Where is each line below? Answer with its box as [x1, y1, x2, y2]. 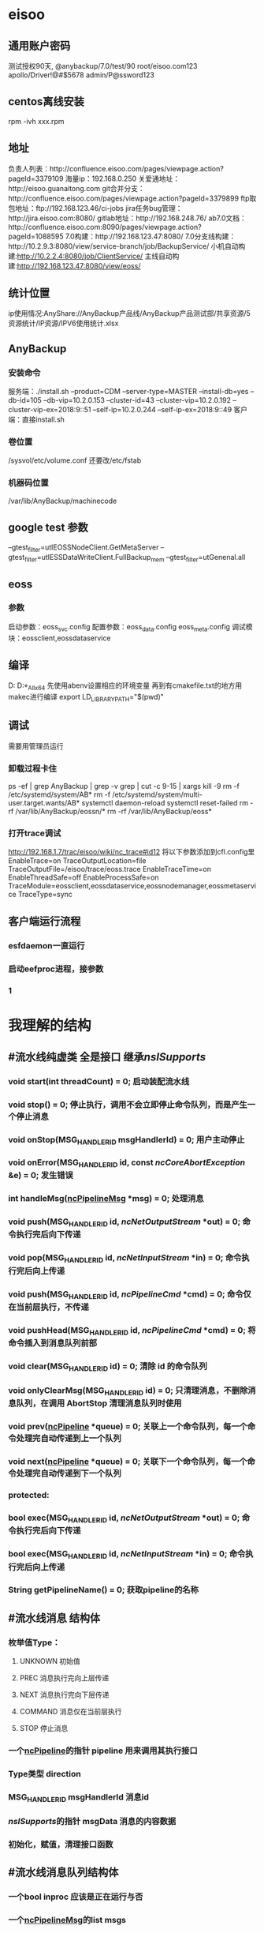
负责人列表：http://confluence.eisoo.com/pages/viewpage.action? [8, 163, 225, 173]
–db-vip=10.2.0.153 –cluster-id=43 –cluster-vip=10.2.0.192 [43, 396, 231, 405]
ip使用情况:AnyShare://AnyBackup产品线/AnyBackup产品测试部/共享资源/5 [8, 309, 251, 318]
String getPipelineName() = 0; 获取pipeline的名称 [8, 1585, 199, 1596]
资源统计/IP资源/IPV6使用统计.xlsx [8, 318, 119, 328]
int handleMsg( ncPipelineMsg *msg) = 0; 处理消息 [8, 1193, 204, 1204]
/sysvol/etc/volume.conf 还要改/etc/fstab [8, 456, 142, 465]
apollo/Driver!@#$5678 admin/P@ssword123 [8, 70, 155, 80]
